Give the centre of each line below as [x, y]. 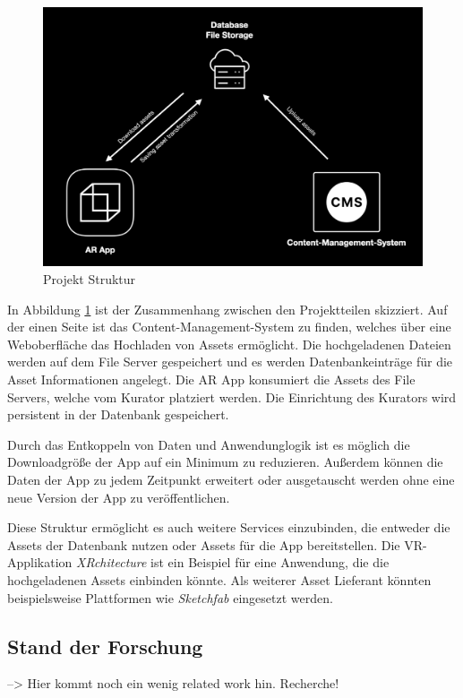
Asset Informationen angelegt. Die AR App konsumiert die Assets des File [211, 379]
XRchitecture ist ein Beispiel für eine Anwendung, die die [233, 562]
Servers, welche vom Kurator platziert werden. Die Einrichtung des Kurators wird [232, 396]
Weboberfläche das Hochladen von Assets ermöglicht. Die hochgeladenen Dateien [229, 344]
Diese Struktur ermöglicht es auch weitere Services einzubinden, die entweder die [229, 527]
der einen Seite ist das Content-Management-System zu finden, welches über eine [229, 327]
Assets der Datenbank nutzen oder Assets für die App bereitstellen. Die [204, 544]
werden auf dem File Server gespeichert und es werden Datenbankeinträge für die [230, 362]
